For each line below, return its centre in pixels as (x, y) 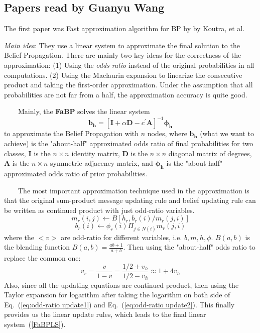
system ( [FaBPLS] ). (35, 324)
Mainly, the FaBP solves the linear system (84, 111)
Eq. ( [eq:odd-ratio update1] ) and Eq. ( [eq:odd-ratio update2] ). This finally (119, 304)
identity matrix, (96, 153)
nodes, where (167, 133)
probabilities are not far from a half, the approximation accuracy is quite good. (126, 94)
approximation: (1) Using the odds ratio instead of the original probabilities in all (129, 65)
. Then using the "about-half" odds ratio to (189, 247)
